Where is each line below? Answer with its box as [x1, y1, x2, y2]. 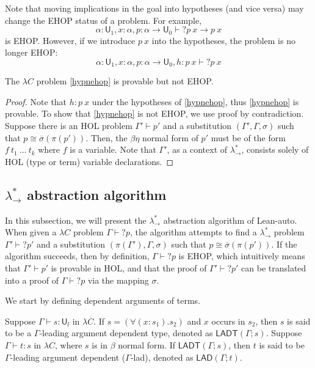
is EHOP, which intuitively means [178, 249, 305, 262]
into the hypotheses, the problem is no [151, 34, 295, 46]
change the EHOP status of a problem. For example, [5, 13, 202, 26]
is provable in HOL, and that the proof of [51, 262, 207, 274]
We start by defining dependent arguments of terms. [5, 294, 201, 307]
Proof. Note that [5, 95, 67, 108]
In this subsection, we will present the [5, 213, 147, 226]
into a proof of [5, 273, 59, 286]
